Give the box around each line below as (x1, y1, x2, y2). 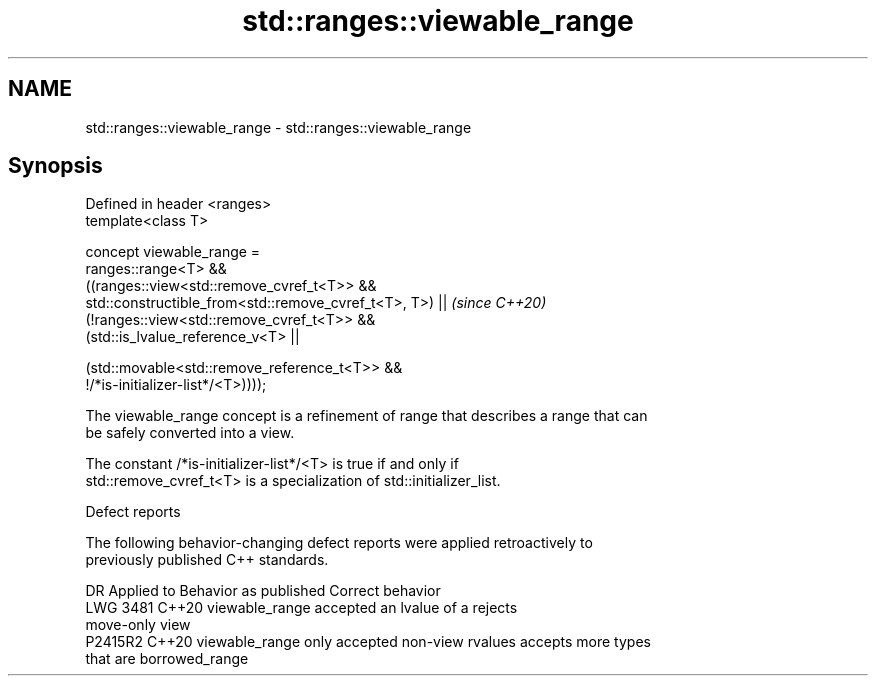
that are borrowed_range (85, 650, 249, 668)
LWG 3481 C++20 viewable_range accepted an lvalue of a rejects (85, 599, 518, 617)
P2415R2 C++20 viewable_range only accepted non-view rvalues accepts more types (85, 633, 651, 651)
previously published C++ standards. (85, 551, 329, 569)
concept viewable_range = (85, 243, 261, 261)
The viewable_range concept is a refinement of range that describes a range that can (85, 407, 648, 425)
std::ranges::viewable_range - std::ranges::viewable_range (85, 118, 472, 136)
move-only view (85, 616, 191, 634)
